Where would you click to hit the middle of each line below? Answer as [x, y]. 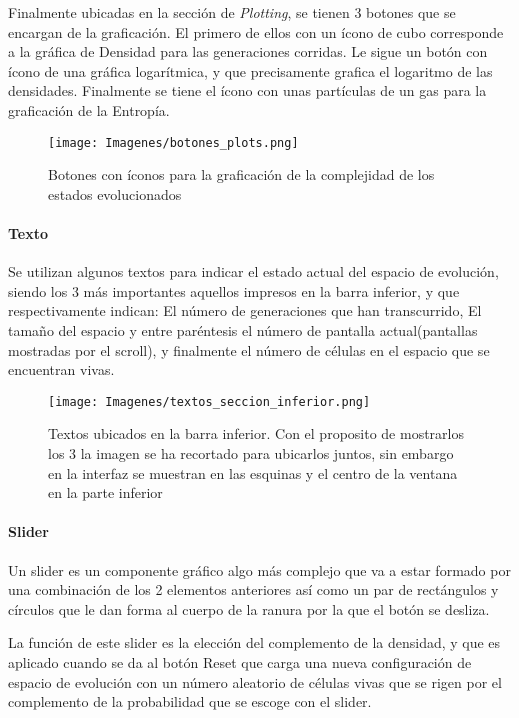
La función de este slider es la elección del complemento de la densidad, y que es [254, 642]
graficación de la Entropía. [89, 109]
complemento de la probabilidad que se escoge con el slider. [190, 701]
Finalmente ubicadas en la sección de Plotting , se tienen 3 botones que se [232, 12]
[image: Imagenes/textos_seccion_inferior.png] [209, 401]
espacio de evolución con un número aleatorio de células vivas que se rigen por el [255, 681]
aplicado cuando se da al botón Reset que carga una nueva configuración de [240, 661]
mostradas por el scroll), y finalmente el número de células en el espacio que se [249, 349]
